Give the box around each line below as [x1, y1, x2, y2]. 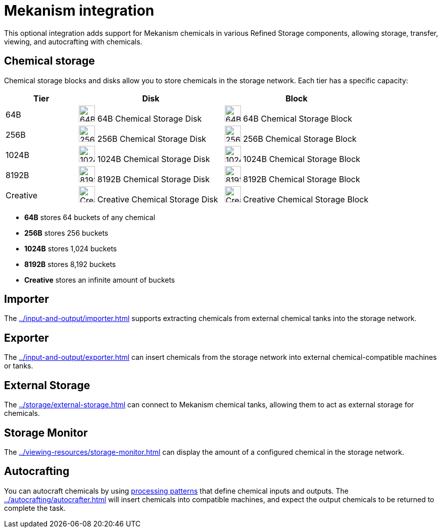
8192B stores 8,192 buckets [24, 259, 116, 269]
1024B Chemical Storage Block [243, 153, 361, 164]
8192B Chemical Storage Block [243, 174, 360, 184]
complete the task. [4, 503, 66, 512]
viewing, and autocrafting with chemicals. [4, 37, 142, 46]
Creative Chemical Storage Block [243, 194, 369, 204]
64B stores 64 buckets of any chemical [24, 212, 156, 222]
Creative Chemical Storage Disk [97, 194, 218, 204]
